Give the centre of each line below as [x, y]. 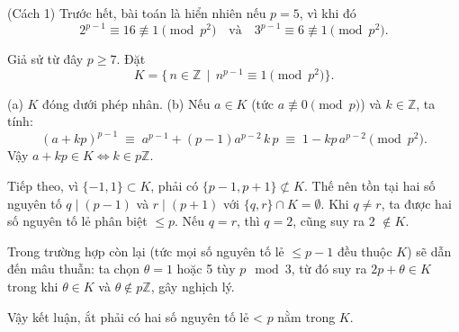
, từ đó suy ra [329, 269]
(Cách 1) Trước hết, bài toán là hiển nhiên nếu [137, 13]
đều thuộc [364, 251]
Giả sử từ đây [45, 59]
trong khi [33, 287]
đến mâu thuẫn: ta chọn [74, 269]
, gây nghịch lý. [193, 287]
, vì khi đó [328, 13]
